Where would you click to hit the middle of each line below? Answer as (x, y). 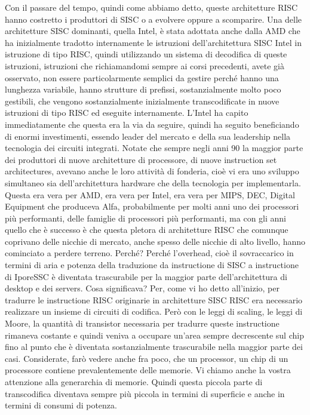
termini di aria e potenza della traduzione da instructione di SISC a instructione (152, 265)
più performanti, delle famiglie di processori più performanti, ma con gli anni (146, 218)
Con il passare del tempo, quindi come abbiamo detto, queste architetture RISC (151, 7)
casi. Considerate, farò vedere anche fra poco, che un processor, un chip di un (147, 358)
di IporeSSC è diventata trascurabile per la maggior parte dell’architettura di (146, 276)
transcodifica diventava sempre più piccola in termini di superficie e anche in (145, 393)
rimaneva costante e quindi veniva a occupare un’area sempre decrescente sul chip (154, 335)
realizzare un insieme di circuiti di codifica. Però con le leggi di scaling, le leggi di (154, 311)
